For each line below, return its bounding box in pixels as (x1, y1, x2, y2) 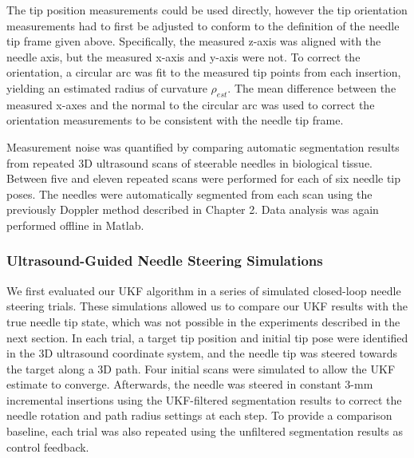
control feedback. (6, 438, 89, 455)
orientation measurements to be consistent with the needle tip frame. (6, 112, 344, 128)
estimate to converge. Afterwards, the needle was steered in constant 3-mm (6, 376, 373, 393)
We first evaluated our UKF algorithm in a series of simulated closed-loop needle (6, 282, 401, 298)
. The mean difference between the (227, 79, 396, 96)
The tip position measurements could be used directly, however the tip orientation (6, 2, 408, 18)
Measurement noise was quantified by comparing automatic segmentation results (6, 138, 400, 155)
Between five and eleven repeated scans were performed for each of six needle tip (6, 170, 401, 187)
